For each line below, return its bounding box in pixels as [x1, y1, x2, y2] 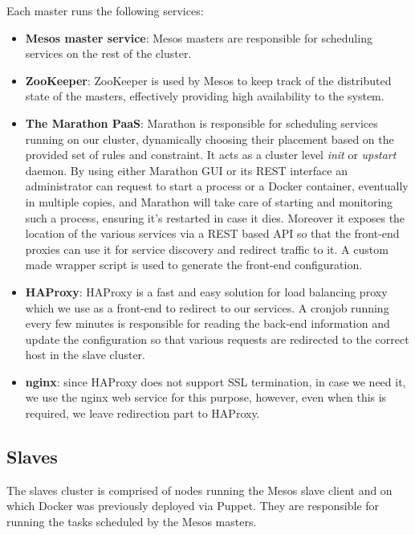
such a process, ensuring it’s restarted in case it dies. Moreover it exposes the [25, 209, 405, 226]
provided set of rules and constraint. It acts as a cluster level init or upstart [25, 146, 397, 163]
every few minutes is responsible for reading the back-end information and [25, 315, 390, 332]
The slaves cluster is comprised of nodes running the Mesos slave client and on [6, 481, 393, 498]
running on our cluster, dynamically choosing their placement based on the [25, 130, 394, 147]
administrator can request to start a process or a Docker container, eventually [25, 178, 409, 194]
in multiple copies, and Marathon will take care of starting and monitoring [25, 193, 393, 210]
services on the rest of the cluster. [25, 45, 192, 62]
